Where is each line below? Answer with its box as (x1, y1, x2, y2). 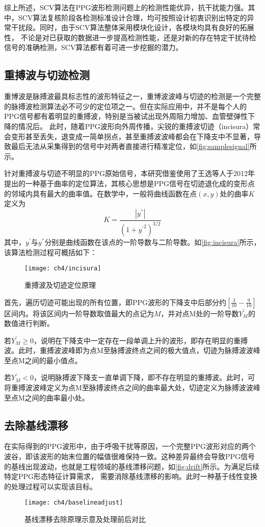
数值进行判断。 (4, 318, 54, 329)
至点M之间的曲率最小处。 (4, 392, 89, 403)
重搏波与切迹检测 (4, 67, 90, 83)
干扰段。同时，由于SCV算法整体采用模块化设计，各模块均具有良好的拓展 (11, 22, 254, 33)
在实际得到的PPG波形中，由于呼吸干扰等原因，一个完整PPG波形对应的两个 (4, 441, 256, 451)
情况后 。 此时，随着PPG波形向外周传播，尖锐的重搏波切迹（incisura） (18, 120, 253, 131)
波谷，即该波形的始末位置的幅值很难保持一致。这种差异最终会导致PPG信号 (4, 451, 255, 462)
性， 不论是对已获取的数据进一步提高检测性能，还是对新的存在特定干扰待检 (4, 32, 256, 42)
